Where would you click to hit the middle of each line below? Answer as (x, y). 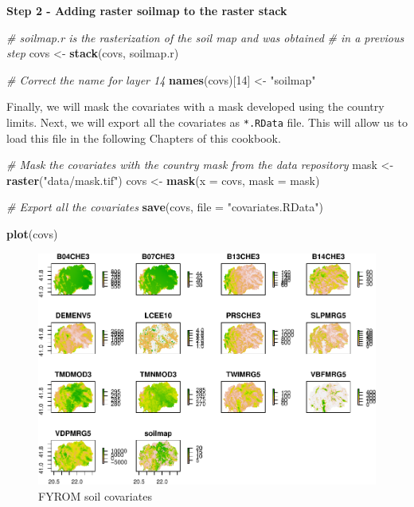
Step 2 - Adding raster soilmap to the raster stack (147, 10)
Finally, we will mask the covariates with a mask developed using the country (195, 106)
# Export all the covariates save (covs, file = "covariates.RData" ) (165, 207)
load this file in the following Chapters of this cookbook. (144, 138)
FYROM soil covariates (95, 495)
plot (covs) (32, 234)
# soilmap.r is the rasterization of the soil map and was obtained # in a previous (205, 37)
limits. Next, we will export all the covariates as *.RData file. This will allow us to (207, 122)
